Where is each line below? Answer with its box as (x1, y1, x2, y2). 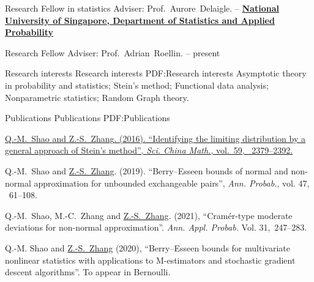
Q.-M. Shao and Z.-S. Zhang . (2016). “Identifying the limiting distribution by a (5, 132, 305, 144)
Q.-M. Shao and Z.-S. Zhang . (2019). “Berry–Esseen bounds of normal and (5, 164, 288, 177)
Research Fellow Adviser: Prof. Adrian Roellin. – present (5, 46, 220, 59)
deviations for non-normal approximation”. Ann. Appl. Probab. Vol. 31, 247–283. (5, 221, 307, 234)
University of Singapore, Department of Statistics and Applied (5, 13, 275, 26)
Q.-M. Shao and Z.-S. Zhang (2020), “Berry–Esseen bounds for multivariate (5, 241, 290, 254)
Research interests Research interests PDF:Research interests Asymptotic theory (5, 67, 307, 80)
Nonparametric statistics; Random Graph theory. (5, 91, 189, 103)
